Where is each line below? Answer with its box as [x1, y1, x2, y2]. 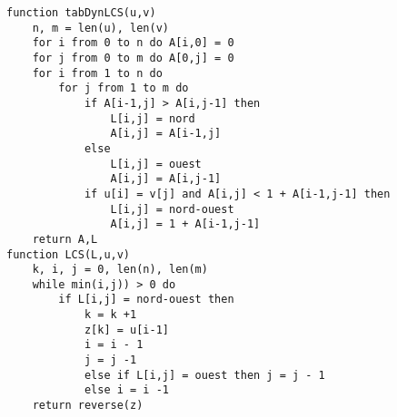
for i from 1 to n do [32, 66, 163, 80]
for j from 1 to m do [58, 82, 189, 95]
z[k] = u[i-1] [84, 323, 169, 336]
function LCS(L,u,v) [6, 247, 131, 261]
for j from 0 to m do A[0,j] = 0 [32, 51, 234, 64]
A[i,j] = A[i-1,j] [110, 127, 222, 141]
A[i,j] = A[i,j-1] [110, 172, 222, 186]
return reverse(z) [32, 399, 144, 412]
